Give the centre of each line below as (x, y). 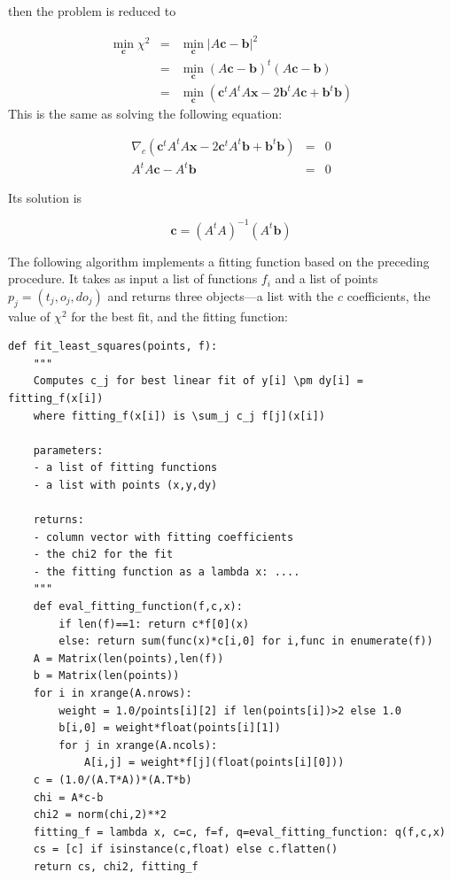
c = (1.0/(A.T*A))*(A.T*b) (113, 780)
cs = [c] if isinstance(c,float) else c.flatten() (186, 849)
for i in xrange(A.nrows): (113, 694)
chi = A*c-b (68, 797)
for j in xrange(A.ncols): (138, 745)
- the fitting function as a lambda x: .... (167, 571)
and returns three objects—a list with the (221, 295)
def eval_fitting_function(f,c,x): (138, 607)
